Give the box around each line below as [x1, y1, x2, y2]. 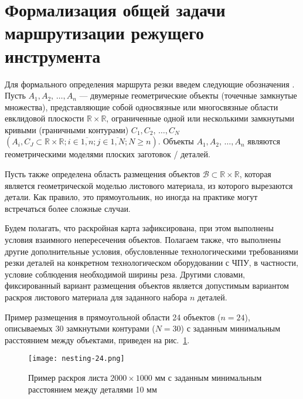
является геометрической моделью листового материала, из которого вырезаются [5, 179, 293, 191]
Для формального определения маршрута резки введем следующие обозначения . [5, 77, 295, 90]
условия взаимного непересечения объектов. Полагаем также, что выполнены [5, 234, 281, 246]
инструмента [5, 43, 101, 67]
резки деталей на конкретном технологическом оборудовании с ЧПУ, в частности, [5, 256, 298, 269]
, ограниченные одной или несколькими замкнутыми [106, 112, 294, 124]
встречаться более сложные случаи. [5, 202, 131, 214]
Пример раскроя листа [28, 371, 108, 384]
